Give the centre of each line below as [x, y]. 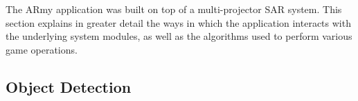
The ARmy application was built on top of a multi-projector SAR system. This [174, 9]
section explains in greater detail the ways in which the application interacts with [178, 22]
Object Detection [69, 86]
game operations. [42, 49]
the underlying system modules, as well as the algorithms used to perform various [179, 36]
